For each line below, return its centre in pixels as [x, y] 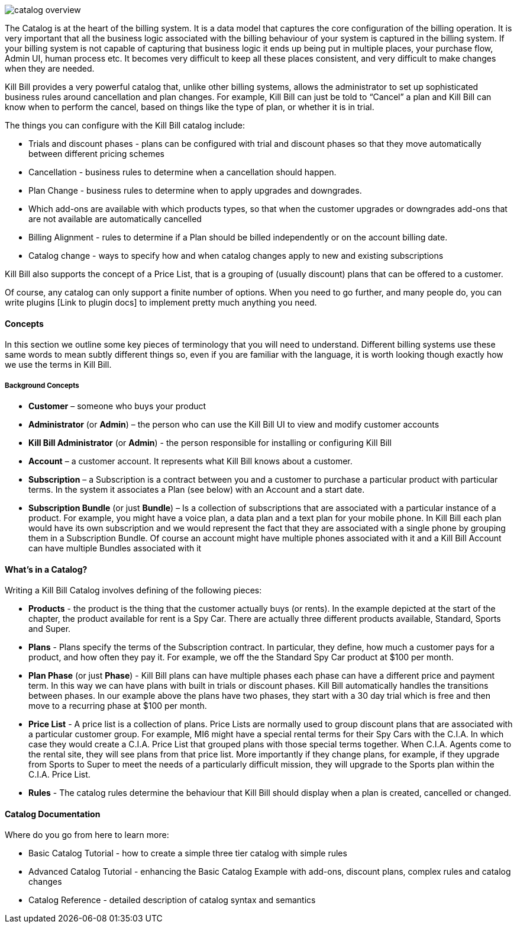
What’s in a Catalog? [46, 569]
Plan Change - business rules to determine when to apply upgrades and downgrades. [195, 190]
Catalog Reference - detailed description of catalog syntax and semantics [172, 900]
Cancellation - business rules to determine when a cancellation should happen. [182, 172]
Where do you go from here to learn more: [87, 835]
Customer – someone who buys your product [117, 406]
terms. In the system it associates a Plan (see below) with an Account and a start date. [197, 489]
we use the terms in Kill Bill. [58, 365]
